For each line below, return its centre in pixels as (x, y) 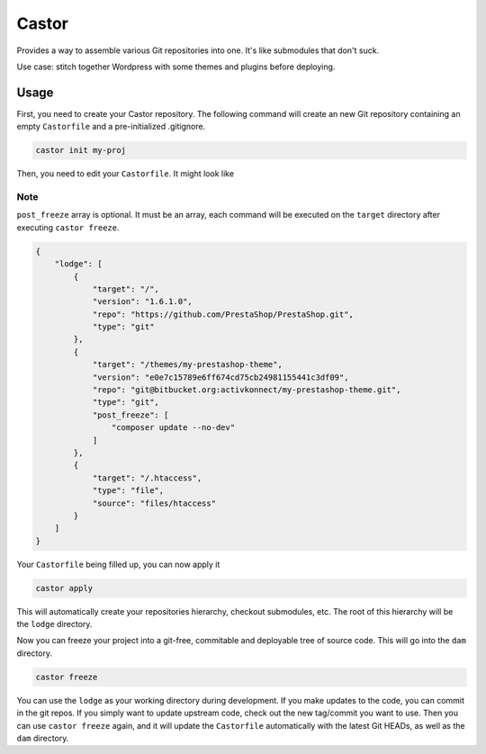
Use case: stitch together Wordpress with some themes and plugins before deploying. (176, 67)
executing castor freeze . (68, 227)
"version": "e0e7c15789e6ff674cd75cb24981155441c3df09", (220, 377)
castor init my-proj (81, 150)
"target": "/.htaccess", (147, 478)
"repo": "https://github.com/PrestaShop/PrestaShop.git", (223, 314)
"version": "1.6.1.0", (142, 302)
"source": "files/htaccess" (154, 503)
